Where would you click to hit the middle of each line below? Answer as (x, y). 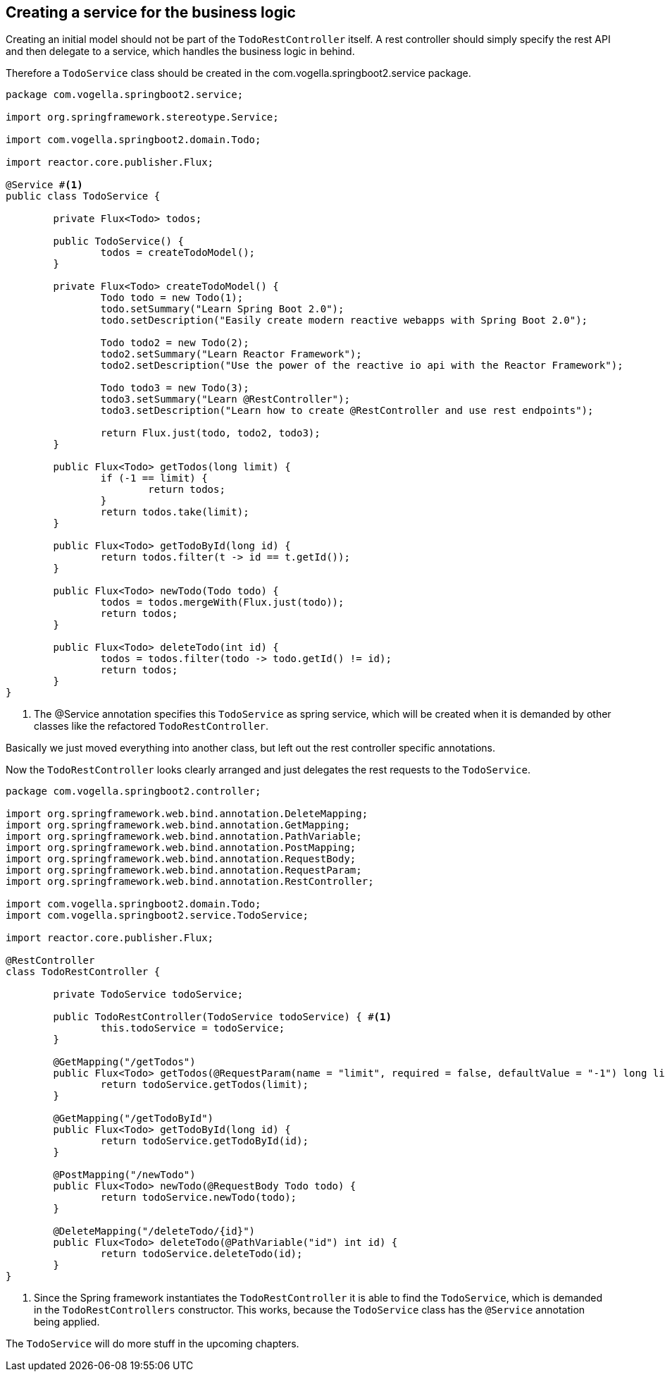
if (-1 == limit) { (154, 478)
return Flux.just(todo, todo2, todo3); (210, 433)
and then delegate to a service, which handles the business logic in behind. (180, 51)
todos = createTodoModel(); (178, 253)
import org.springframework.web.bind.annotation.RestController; (190, 882)
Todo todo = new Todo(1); (172, 298)
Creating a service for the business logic (151, 12)
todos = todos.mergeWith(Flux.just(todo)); (222, 602)
